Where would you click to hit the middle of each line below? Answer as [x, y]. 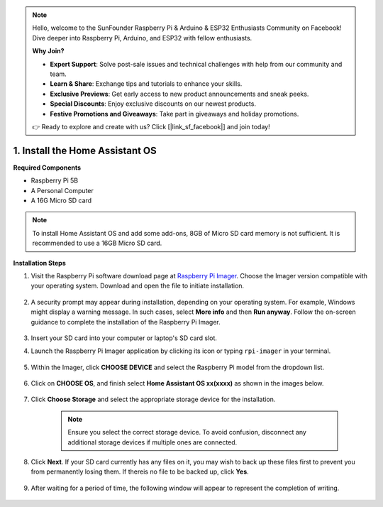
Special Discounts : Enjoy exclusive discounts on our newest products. [153, 104]
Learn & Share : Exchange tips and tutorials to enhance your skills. [146, 84]
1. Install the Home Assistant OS [85, 150]
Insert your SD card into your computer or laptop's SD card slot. [124, 338]
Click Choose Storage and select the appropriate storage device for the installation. [153, 399]
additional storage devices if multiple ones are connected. [152, 442]
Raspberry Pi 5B [55, 180]
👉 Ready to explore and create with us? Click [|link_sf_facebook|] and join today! [151, 126]
